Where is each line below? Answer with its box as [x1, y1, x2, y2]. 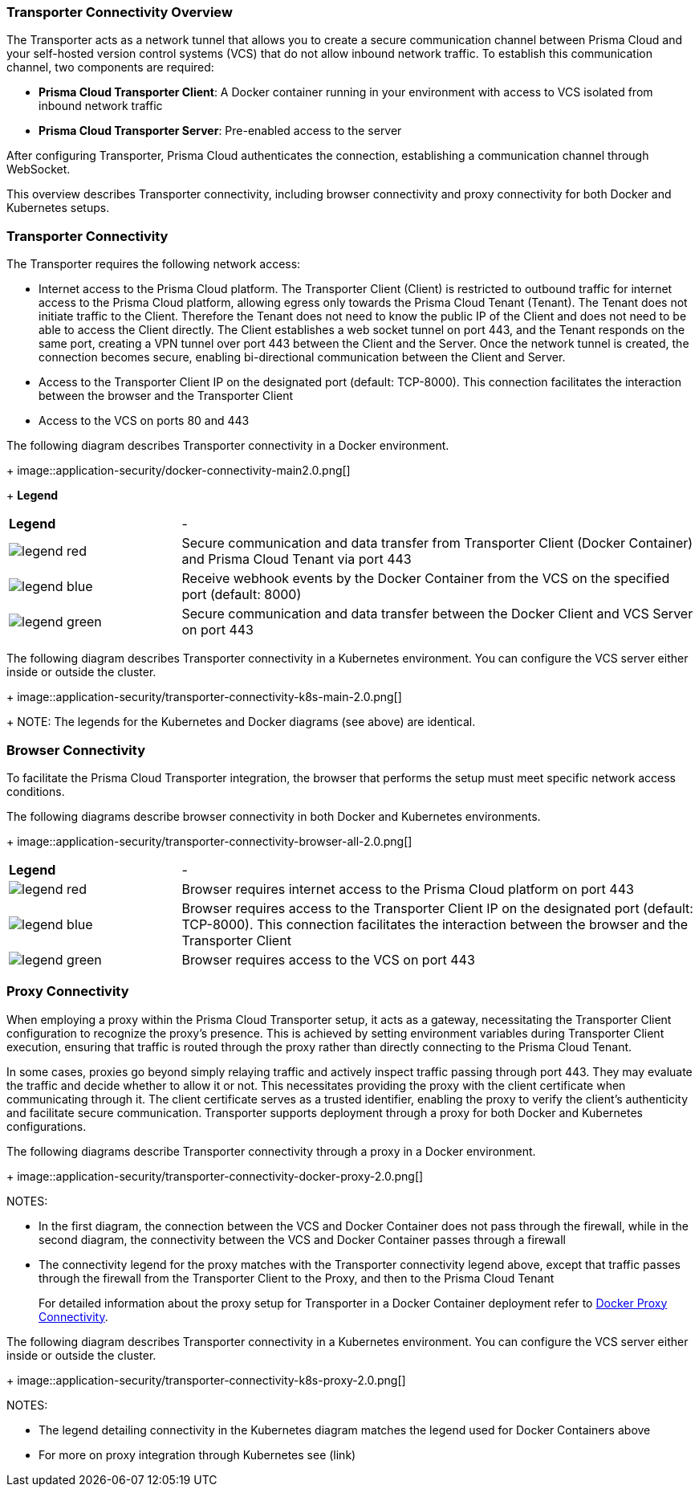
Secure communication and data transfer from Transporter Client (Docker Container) [181, 535, 693, 552]
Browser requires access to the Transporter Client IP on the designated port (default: [181, 899, 693, 916]
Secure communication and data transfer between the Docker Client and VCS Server [181, 606, 693, 622]
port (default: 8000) [181, 586, 302, 603]
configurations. [6, 1119, 87, 1133]
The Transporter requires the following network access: [6, 257, 301, 271]
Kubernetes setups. [6, 201, 110, 215]
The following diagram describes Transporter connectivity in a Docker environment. [6, 439, 449, 453]
